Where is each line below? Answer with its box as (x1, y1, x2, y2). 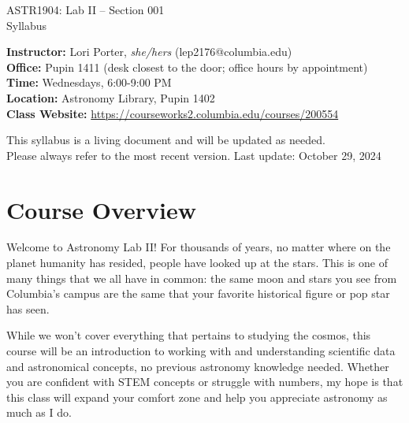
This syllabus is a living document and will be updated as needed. (6, 132, 325, 148)
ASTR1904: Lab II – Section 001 (6, 2, 165, 17)
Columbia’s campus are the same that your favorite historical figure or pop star (6, 285, 390, 302)
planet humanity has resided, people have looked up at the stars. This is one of (6, 254, 388, 271)
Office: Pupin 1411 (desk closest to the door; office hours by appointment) (6, 58, 368, 75)
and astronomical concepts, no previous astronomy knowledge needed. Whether (6, 358, 389, 374)
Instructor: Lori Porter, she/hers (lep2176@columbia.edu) (6, 43, 292, 60)
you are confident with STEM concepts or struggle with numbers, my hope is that (6, 373, 403, 390)
